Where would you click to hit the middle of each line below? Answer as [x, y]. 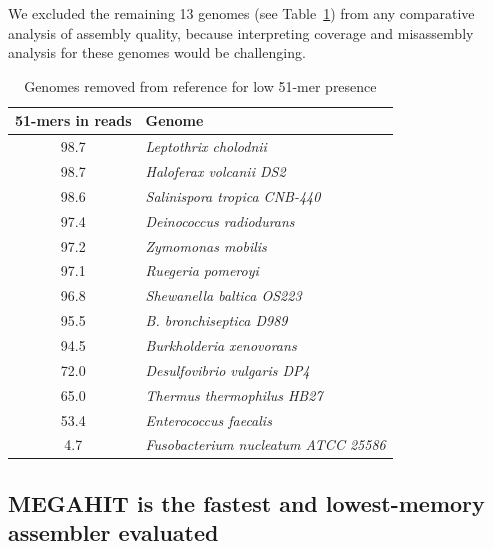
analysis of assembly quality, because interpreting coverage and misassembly [241, 32]
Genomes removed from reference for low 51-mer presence [200, 85]
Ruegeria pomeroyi [202, 270]
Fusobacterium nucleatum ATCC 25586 [265, 444]
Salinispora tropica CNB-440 [233, 195]
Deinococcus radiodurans [220, 220]
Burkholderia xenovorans [221, 344]
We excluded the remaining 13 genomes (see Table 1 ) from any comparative [241, 13]
